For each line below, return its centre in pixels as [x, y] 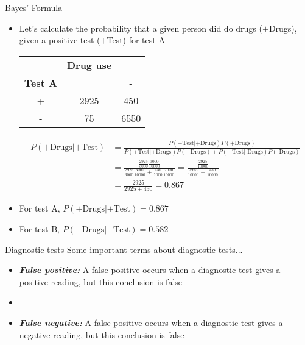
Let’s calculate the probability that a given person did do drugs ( [141, 28]
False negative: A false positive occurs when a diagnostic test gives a [151, 322]
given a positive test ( [60, 40]
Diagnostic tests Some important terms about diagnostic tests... [124, 249]
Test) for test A [136, 40]
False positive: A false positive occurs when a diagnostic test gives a [150, 270]
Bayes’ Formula [34, 7]
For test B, [40, 229]
